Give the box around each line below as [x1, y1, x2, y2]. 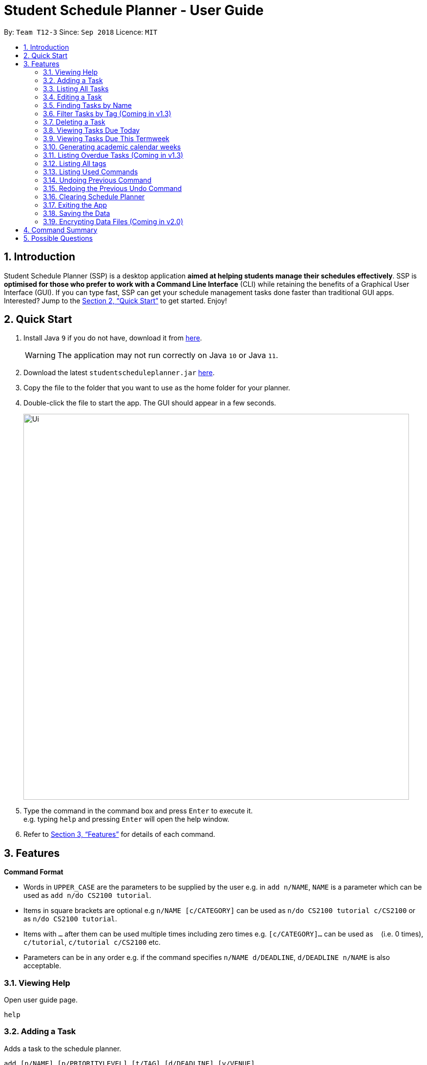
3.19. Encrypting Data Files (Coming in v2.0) [43, 217, 183, 226]
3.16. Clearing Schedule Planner [43, 192, 145, 201]
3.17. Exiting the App [43, 200, 107, 209]
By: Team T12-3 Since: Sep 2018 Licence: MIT [4, 27, 158, 36]
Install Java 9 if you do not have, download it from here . [23, 334, 202, 342]
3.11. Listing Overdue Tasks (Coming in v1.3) [43, 150, 183, 159]
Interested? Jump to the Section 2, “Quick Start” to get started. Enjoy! [4, 296, 227, 305]
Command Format [4, 868, 63, 876]
